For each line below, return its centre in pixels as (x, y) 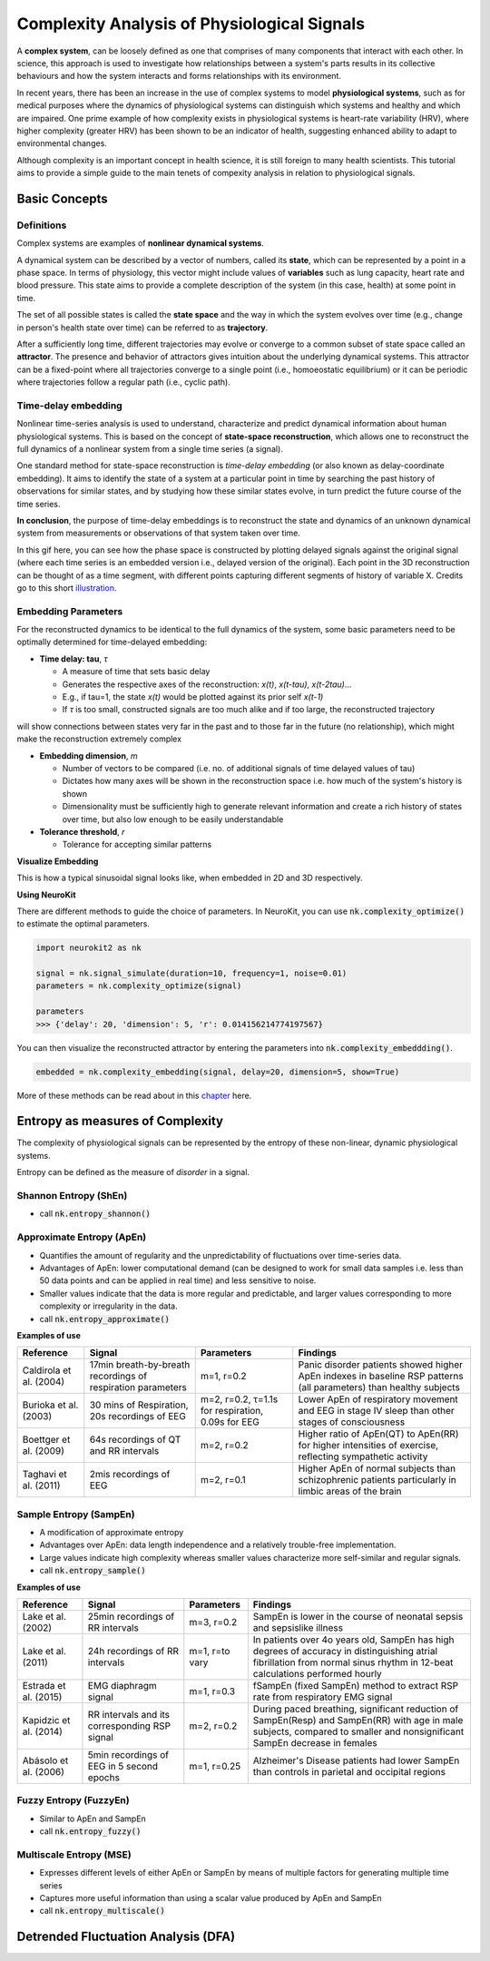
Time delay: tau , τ (73, 659)
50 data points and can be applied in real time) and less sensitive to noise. (178, 1280)
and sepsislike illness (298, 1627)
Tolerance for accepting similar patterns (137, 845)
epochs (103, 1777)
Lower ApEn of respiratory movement (378, 1399)
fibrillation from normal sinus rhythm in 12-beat (353, 1662)
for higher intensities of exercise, (368, 1446)
